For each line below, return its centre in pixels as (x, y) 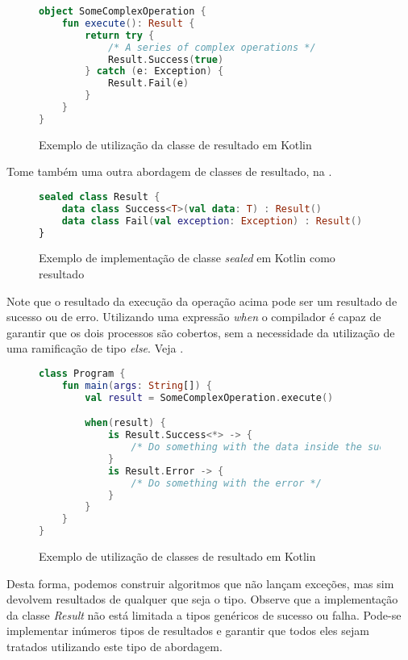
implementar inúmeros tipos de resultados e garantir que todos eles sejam (188, 631)
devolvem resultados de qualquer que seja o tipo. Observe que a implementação (202, 599)
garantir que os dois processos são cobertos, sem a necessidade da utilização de (201, 332)
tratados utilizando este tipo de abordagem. (114, 646)
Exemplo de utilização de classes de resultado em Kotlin (177, 556)
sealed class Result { (100, 196)
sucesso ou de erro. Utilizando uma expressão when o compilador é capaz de (194, 317)
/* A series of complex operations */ (212, 47)
